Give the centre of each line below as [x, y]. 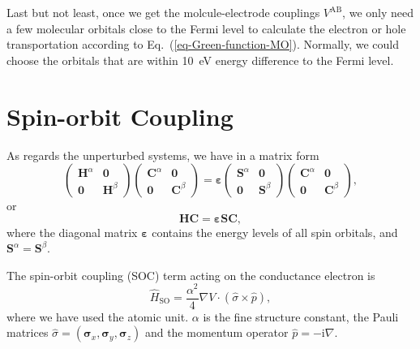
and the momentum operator [216, 332]
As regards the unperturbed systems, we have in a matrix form [163, 155]
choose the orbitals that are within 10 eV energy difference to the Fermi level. [200, 60]
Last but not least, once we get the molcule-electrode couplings [163, 12]
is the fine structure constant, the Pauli [301, 316]
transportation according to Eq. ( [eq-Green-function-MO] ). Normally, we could [203, 44]
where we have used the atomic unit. [98, 316]
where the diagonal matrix [72, 232]
